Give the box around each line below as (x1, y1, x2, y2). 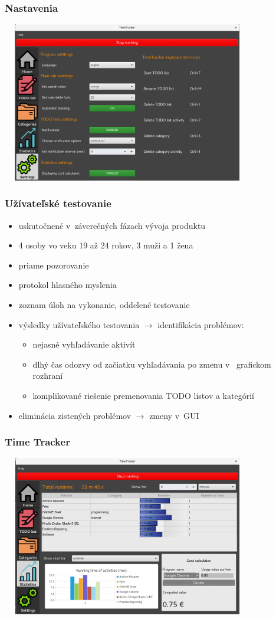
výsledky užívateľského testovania (18, 318, 140, 330)
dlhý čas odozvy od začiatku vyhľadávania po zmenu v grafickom (32, 358, 271, 370)
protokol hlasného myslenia (18, 279, 117, 291)
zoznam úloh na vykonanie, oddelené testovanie (18, 298, 190, 310)
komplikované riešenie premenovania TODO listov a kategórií (32, 389, 254, 401)
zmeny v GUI (149, 409, 199, 421)
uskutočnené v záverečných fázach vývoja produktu (18, 219, 206, 231)
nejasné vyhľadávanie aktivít (32, 338, 136, 351)
